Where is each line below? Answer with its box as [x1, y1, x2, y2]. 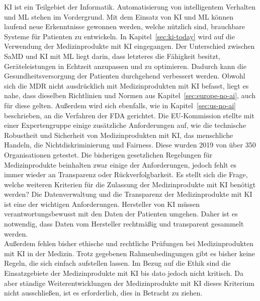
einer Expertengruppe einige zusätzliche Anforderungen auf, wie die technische [4, 120, 246, 130]
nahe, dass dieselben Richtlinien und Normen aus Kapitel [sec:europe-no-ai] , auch [4, 90, 256, 101]
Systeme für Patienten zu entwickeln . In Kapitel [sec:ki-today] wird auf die [4, 31, 235, 41]
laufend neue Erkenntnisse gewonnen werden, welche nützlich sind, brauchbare [4, 21, 245, 32]
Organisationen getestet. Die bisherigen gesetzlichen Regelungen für [4, 149, 213, 160]
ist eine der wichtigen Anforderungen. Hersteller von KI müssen [4, 198, 200, 209]
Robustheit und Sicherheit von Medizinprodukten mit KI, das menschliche [4, 129, 233, 140]
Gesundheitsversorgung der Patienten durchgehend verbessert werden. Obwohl [4, 70, 245, 81]
